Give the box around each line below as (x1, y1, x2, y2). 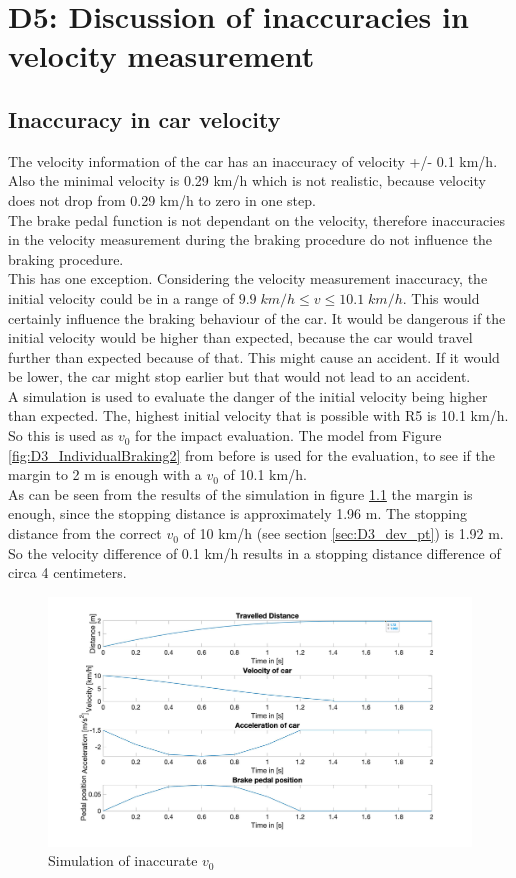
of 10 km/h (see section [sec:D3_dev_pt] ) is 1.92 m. (183, 523, 504, 544)
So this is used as (8, 425, 114, 446)
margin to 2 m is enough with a (8, 464, 202, 485)
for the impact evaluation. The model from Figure (135, 425, 442, 446)
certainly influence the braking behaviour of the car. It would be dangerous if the (8, 307, 506, 328)
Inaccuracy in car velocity (8, 103, 281, 134)
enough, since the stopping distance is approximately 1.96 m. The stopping (8, 503, 467, 524)
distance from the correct (8, 523, 162, 544)
